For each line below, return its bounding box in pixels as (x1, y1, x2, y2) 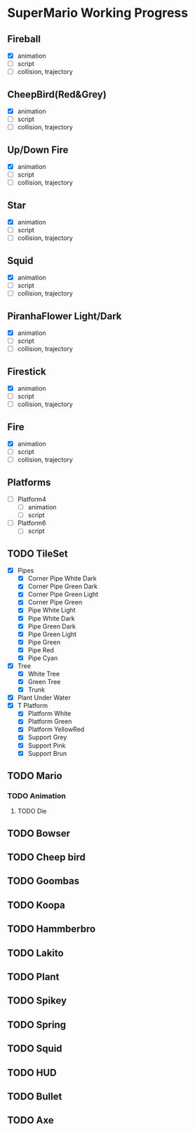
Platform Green (27, 717, 72, 726)
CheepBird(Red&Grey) (7, 88, 107, 100)
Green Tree (27, 678, 61, 685)
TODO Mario (7, 770, 62, 782)
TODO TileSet (7, 548, 68, 560)
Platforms (7, 476, 51, 488)
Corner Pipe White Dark (27, 574, 97, 583)
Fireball (7, 33, 41, 45)
